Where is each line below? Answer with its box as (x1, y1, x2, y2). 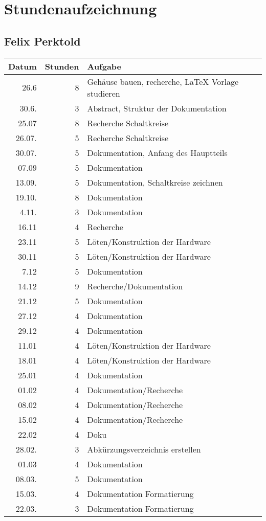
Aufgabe (87, 60, 122, 72)
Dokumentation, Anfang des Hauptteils (87, 146, 228, 158)
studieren (87, 87, 120, 99)
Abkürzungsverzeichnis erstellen (87, 443, 201, 455)
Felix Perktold (4, 33, 81, 49)
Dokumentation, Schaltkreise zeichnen (87, 176, 223, 188)
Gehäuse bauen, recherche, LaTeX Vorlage (87, 75, 239, 87)
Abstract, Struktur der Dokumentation (87, 102, 227, 114)
